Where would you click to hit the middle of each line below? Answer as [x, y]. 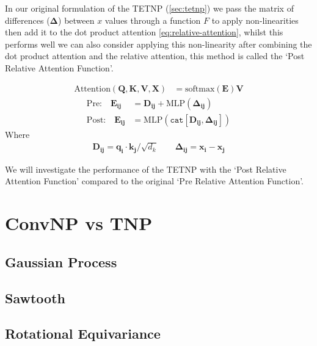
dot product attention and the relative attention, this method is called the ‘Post [155, 56]
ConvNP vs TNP [79, 223]
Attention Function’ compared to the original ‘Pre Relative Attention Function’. [155, 181]
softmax [200, 89]
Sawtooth [35, 297]
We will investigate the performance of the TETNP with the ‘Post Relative [146, 169]
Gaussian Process [61, 261]
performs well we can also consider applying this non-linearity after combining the [158, 44]
